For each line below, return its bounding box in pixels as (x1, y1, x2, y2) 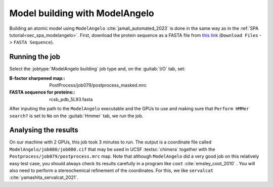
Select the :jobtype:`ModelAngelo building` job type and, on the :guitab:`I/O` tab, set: (9, 66, 186, 72)
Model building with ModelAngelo (9, 8, 154, 19)
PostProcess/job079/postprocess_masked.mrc (49, 82, 147, 88)
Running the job (9, 53, 61, 61)
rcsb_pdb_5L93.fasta (49, 96, 93, 102)
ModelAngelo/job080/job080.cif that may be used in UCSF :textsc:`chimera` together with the (9, 146, 215, 152)
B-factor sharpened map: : (9, 75, 66, 81)
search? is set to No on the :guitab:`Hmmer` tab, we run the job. (9, 113, 144, 119)
